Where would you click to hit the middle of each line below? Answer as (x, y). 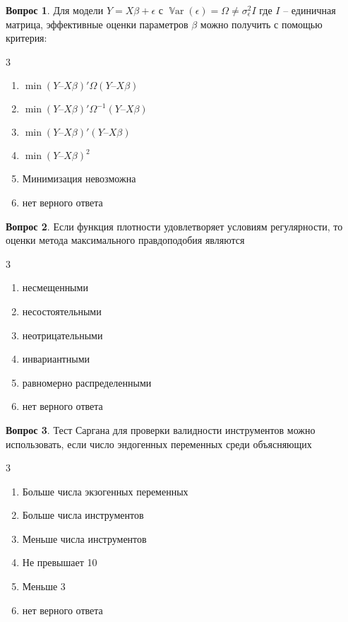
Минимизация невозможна (79, 178)
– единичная (310, 10)
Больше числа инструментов (83, 515)
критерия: (26, 38)
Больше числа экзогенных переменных (105, 491)
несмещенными (55, 287)
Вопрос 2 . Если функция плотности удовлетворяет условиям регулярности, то (174, 226)
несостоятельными (62, 311)
